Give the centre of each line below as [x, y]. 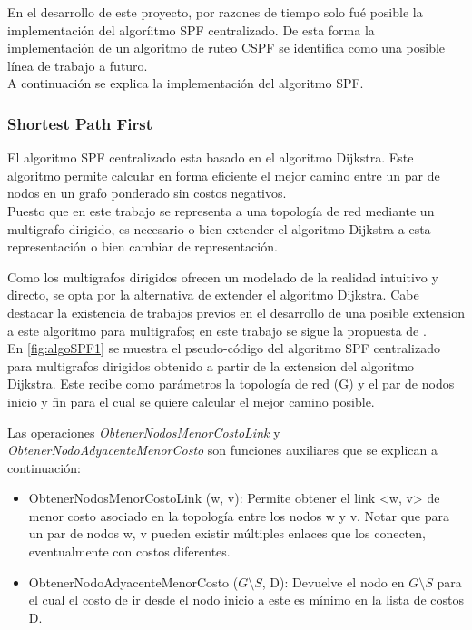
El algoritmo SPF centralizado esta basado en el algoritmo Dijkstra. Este [211, 157]
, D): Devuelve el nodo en [333, 581]
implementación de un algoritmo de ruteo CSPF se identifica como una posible [226, 48]
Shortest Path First [80, 123]
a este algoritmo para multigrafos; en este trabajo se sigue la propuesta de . [217, 330]
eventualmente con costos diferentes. [129, 551]
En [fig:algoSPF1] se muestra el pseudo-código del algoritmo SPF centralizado [224, 348]
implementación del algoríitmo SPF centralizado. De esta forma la [191, 30]
